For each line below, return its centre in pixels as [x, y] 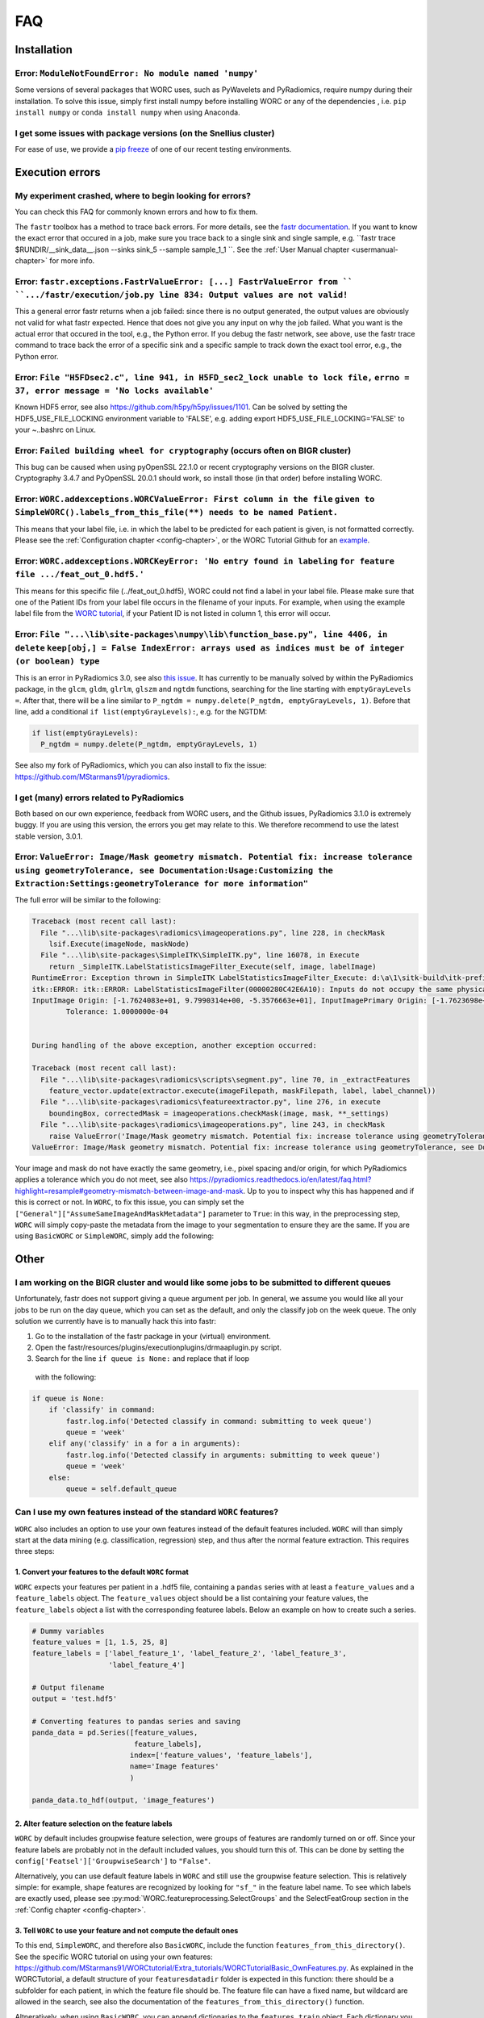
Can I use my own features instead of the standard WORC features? [146, 1512]
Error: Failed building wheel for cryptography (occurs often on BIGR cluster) [183, 450]
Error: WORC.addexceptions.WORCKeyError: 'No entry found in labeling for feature [205, 561]
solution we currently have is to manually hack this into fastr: [116, 1321]
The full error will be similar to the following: [88, 900]
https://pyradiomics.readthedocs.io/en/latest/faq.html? [281, 1179]
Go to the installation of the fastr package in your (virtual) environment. [153, 1336]
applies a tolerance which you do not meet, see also [102, 1179]
